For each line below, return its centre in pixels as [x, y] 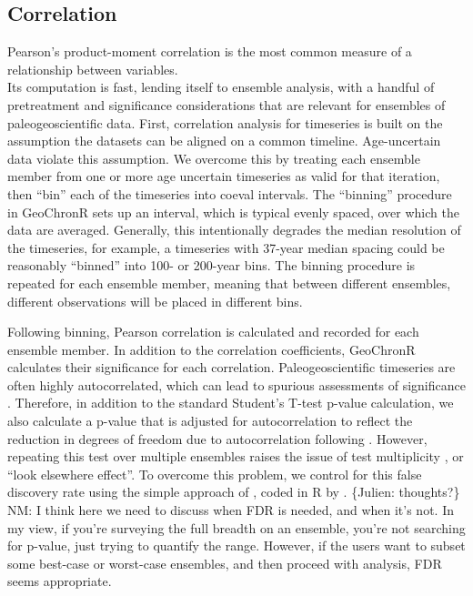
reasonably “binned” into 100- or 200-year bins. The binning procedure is [211, 265]
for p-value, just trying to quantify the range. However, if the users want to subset [236, 545]
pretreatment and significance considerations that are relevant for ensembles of [226, 104]
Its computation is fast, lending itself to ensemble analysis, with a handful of [221, 87]
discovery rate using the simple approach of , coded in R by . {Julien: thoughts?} [234, 492]
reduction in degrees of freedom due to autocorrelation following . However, [217, 438]
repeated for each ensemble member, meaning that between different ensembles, [229, 283]
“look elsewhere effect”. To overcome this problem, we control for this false [215, 474]
